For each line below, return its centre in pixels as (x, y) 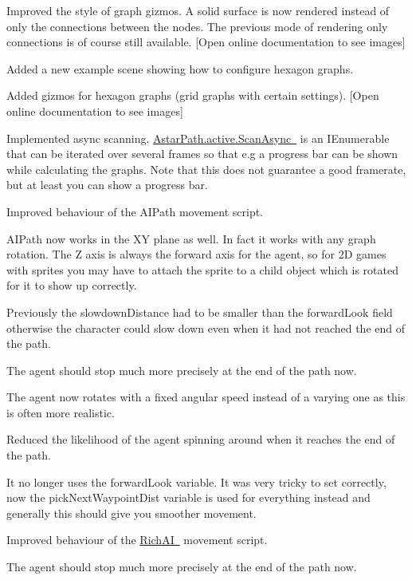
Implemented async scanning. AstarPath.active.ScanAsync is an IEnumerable (198, 138)
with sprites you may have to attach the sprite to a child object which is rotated (202, 269)
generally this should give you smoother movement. (131, 513)
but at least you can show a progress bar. (107, 185)
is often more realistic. (61, 412)
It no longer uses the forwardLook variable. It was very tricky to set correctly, (196, 481)
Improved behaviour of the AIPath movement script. (135, 211)
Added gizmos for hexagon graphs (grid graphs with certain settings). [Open (193, 95)
